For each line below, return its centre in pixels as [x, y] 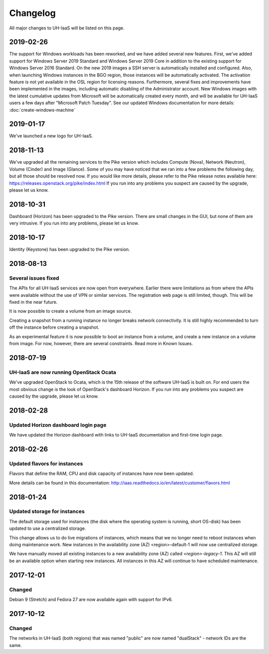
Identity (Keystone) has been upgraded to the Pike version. [70, 249]
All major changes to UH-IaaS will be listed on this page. [67, 28]
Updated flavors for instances [46, 463]
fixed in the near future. [33, 302]
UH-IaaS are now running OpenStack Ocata [63, 372]
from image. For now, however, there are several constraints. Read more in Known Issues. [101, 344]
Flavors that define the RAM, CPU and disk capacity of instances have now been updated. [102, 473]
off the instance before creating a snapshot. [54, 327]
